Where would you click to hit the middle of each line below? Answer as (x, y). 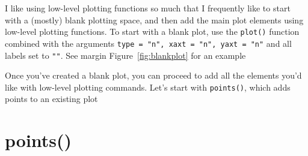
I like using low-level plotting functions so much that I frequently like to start (148, 8)
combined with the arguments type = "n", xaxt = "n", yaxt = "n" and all (148, 43)
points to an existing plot (51, 99)
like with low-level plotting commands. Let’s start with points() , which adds (148, 87)
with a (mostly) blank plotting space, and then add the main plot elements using (154, 19)
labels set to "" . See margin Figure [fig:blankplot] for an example (125, 55)
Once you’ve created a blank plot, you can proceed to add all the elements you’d (153, 75)
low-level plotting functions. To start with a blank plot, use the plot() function (152, 31)
